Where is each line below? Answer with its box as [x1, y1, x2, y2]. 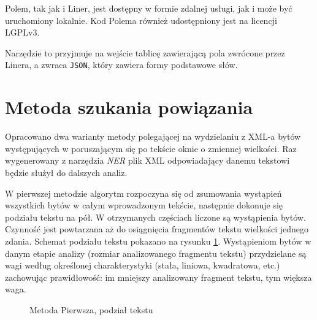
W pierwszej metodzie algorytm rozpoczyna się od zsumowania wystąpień [5, 186, 282, 199]
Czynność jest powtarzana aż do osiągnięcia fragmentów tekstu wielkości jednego [5, 223, 309, 235]
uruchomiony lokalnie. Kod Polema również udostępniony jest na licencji [5, 13, 277, 26]
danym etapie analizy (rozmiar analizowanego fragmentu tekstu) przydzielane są [5, 246, 307, 259]
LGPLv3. [5, 26, 40, 39]
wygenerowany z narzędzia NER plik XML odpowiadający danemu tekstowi [5, 154, 290, 167]
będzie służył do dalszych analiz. [5, 166, 128, 178]
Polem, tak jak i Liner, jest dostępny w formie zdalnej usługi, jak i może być [5, 2, 292, 14]
